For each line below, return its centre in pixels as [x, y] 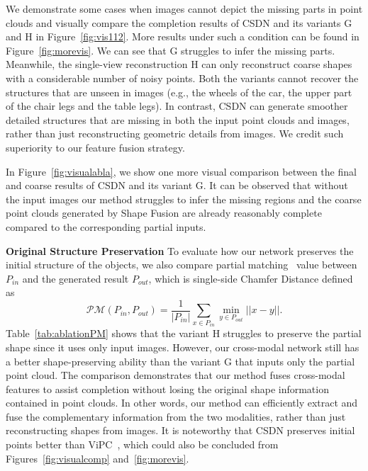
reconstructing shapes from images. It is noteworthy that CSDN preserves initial [180, 430]
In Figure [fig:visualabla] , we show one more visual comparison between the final [181, 171]
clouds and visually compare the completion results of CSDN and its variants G [179, 22]
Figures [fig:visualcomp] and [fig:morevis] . [97, 458]
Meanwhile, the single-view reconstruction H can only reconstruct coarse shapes [179, 64]
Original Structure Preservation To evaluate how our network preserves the [180, 250]
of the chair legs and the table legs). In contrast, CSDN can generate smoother [177, 106]
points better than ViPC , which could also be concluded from [142, 444]
